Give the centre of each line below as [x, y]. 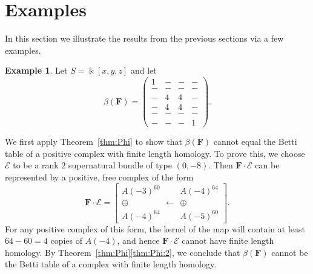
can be [267, 165]
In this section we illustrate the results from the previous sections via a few [144, 38]
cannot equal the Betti [255, 142]
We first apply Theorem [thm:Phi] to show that [94, 142]
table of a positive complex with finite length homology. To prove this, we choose [155, 153]
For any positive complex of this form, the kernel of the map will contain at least [155, 228]
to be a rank [36, 165]
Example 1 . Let [36, 70]
